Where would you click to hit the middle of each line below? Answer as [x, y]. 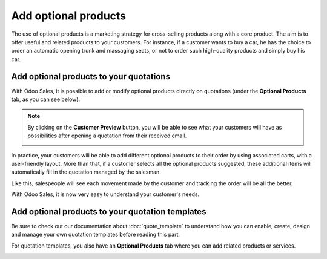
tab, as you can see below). [46, 99]
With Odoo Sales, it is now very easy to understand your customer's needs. [105, 194]
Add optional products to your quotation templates [109, 211]
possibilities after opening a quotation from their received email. [107, 136]
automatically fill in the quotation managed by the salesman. [86, 172]
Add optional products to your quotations [91, 77]
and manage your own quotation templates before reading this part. [96, 234]
